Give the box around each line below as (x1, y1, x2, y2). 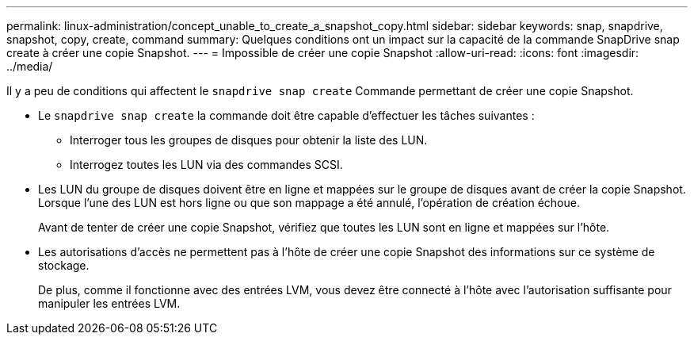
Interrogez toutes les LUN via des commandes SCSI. (70, 158, 343, 171)
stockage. (38, 259, 90, 272)
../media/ (6, 59, 53, 73)
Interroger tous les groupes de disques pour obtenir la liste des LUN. (70, 133, 428, 147)
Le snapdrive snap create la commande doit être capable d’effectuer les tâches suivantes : (38, 109, 535, 122)
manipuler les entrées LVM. (38, 297, 181, 310)
